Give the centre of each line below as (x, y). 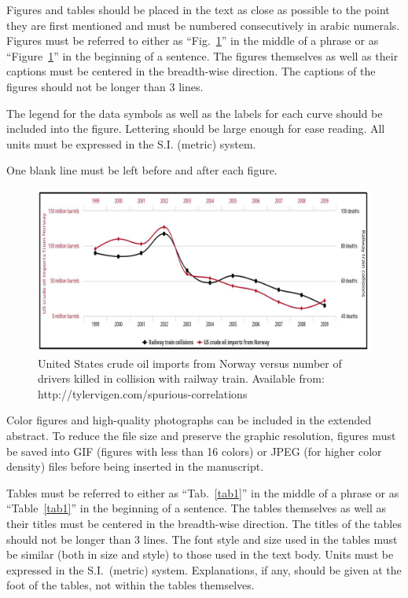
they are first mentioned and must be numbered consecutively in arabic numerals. (203, 25)
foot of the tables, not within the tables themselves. (130, 585)
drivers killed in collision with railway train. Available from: (181, 378)
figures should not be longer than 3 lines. (105, 86)
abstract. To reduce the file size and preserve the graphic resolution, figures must (201, 435)
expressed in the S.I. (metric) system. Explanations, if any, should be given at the (204, 569)
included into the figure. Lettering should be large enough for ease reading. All (196, 128)
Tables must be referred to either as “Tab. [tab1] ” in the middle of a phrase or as (203, 492)
